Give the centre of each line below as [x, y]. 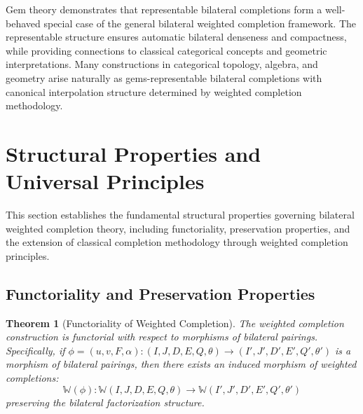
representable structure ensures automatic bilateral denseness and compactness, [176, 37]
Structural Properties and [133, 153]
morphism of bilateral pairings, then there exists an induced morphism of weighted [181, 364]
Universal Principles [105, 181]
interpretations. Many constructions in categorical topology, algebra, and [162, 64]
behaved [23, 23]
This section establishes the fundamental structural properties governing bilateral [180, 215]
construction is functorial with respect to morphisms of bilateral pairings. [162, 337]
